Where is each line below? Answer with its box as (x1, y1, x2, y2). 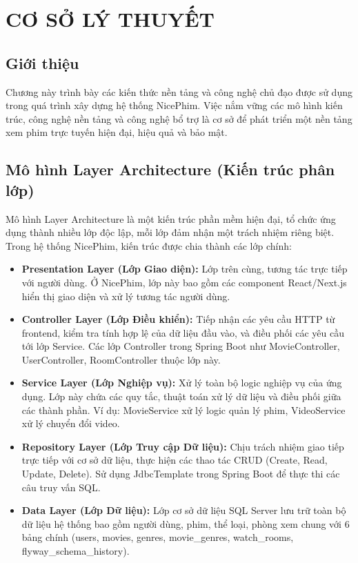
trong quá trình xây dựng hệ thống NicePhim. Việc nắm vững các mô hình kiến (6, 98, 343, 112)
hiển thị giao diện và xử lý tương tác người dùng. (21, 288, 230, 303)
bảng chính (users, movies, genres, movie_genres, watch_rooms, (21, 530, 294, 544)
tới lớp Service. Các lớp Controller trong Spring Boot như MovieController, (21, 339, 340, 353)
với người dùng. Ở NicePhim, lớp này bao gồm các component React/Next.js (21, 275, 347, 289)
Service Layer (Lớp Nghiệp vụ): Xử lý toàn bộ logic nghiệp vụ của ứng (21, 375, 342, 390)
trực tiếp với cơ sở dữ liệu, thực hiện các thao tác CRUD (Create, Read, (21, 453, 328, 467)
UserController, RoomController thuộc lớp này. (21, 352, 221, 366)
